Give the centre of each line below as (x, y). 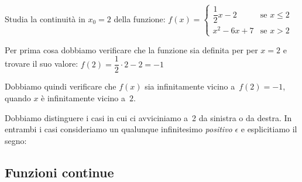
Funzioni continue (59, 172)
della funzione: (140, 18)
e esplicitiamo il (269, 129)
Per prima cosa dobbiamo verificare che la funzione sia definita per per (131, 49)
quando (18, 97)
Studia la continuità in (45, 18)
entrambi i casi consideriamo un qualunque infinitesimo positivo (119, 129)
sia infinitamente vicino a (190, 86)
